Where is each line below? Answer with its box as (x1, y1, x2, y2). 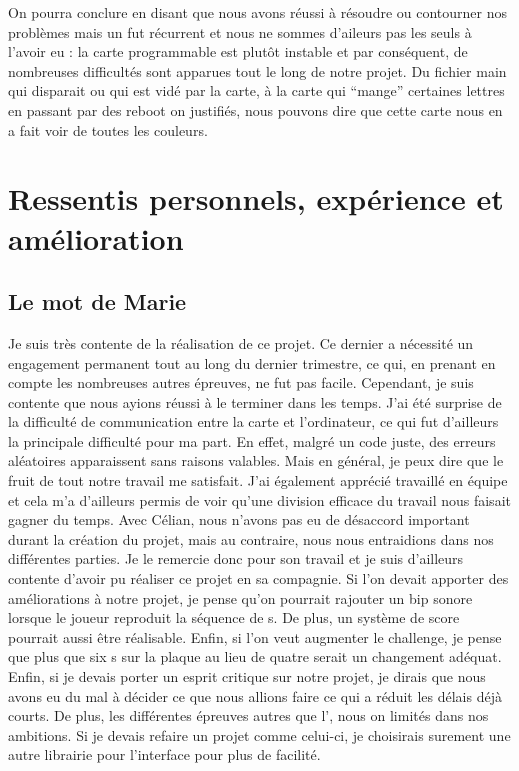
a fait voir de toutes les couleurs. (8, 119, 208, 140)
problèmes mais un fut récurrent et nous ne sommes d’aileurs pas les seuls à (8, 21, 472, 42)
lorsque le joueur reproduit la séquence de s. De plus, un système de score (8, 607, 460, 628)
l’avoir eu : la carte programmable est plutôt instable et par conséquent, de (8, 41, 468, 62)
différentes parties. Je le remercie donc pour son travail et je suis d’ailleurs (8, 548, 464, 569)
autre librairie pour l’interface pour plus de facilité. (8, 744, 321, 765)
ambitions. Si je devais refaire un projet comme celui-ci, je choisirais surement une (8, 724, 511, 745)
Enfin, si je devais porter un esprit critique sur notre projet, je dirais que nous (8, 666, 486, 687)
